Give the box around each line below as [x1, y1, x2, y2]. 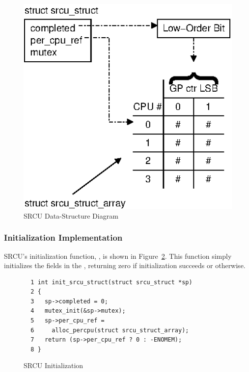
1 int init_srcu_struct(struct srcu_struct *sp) [30, 278, 193, 286]
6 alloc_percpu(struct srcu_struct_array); [30, 326, 189, 334]
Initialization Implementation [4, 231, 123, 244]
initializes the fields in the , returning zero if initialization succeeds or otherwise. [4, 260, 246, 271]
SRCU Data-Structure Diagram [24, 210, 118, 221]
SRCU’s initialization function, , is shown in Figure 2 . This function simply [4, 250, 232, 261]
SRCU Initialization [24, 360, 83, 371]
